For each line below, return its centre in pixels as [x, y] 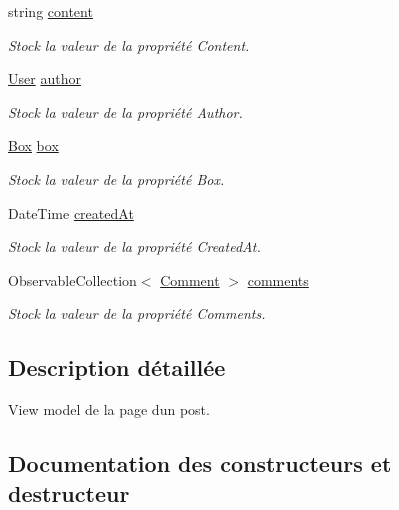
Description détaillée [117, 367]
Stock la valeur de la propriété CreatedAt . [134, 246]
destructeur [69, 492]
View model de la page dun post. [109, 409]
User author [44, 78]
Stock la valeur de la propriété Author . [125, 111]
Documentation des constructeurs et [200, 463]
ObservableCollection [72, 279]
